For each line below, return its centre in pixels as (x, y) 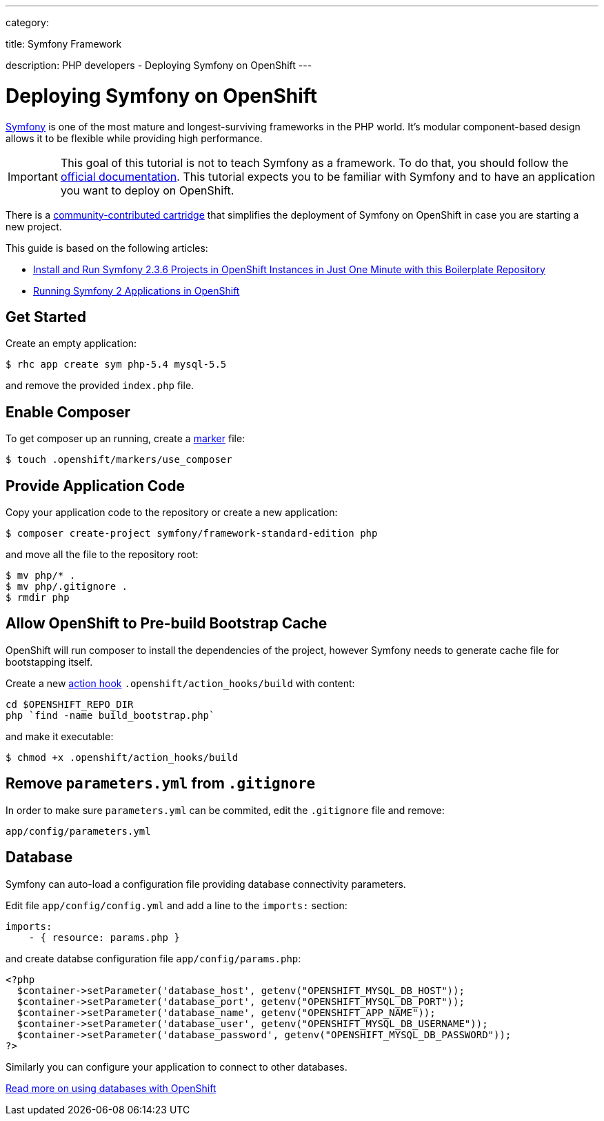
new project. (34, 226)
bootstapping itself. (49, 662)
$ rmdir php (38, 598)
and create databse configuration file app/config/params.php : (153, 958)
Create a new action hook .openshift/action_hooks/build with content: (180, 683)
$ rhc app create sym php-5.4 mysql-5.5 (116, 365)
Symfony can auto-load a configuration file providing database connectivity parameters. (206, 884)
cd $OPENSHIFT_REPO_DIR (70, 704)
